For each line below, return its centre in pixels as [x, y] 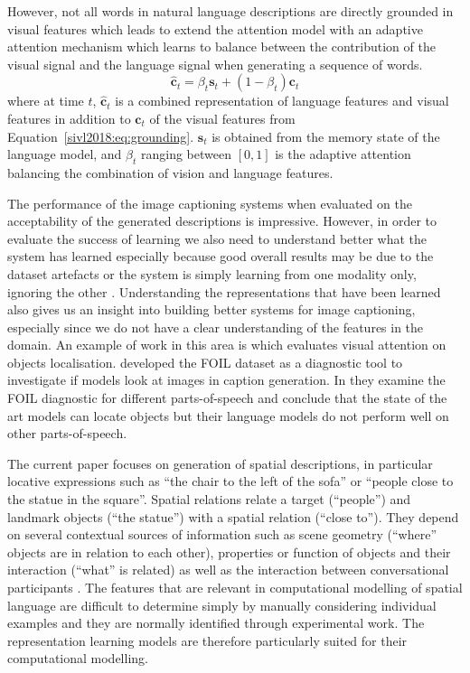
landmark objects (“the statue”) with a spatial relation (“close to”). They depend [233, 516]
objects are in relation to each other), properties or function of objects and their [229, 551]
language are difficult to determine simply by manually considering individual [222, 605]
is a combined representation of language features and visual [282, 101]
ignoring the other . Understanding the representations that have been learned [224, 291]
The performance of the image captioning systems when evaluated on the [210, 203]
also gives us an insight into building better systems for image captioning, [211, 309]
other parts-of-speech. [67, 433]
